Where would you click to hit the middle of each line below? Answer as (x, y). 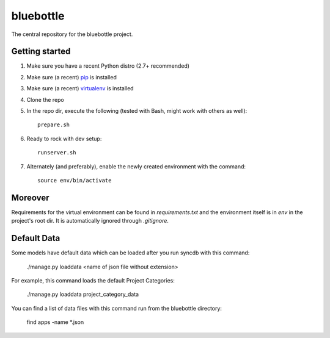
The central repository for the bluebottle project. (72, 34)
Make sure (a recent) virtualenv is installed (80, 88)
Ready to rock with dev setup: (64, 138)
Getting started (41, 52)
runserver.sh (57, 153)
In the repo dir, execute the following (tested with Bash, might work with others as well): (137, 111)
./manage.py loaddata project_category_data (83, 294)
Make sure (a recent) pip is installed (72, 77)
